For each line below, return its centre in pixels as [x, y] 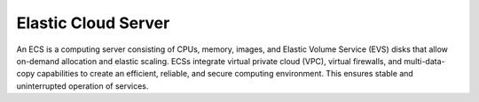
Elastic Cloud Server [93, 23]
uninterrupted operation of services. [82, 86]
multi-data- [424, 61]
